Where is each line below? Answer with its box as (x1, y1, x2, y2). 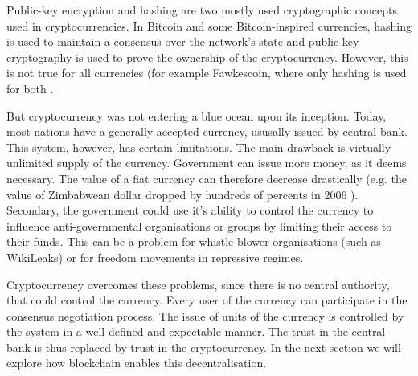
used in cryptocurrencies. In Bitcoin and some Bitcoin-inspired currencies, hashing (6, 17, 412, 34)
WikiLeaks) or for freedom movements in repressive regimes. (6, 248, 304, 265)
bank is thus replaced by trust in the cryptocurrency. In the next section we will (6, 338, 401, 355)
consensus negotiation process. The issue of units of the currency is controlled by (6, 307, 404, 324)
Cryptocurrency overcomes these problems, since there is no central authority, (6, 276, 390, 292)
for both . (6, 80, 54, 96)
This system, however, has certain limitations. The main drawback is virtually (6, 138, 391, 155)
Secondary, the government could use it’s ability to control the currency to (6, 202, 374, 219)
